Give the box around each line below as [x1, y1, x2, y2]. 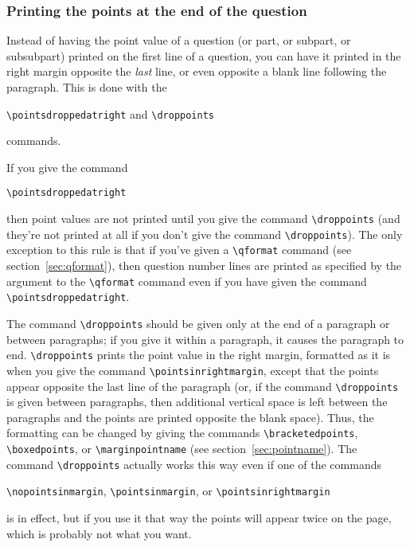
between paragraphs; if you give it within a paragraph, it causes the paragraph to [6, 330, 404, 347]
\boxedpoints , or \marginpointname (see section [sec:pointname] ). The [6, 440, 357, 457]
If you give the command [6, 158, 128, 175]
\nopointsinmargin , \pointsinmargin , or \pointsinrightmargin [6, 483, 330, 499]
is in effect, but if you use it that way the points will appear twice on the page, [6, 510, 392, 526]
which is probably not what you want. [6, 525, 192, 541]
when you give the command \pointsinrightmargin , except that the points [6, 361, 379, 378]
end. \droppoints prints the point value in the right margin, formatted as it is [6, 346, 391, 363]
